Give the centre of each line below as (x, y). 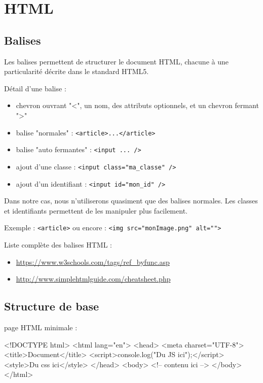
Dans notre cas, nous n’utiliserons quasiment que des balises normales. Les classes (131, 201)
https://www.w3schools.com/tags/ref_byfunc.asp (93, 262)
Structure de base (52, 306)
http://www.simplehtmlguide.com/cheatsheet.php (93, 279)
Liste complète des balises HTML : (58, 245)
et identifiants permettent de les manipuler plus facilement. (96, 210)
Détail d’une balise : (35, 88)
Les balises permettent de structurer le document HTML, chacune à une (116, 61)
